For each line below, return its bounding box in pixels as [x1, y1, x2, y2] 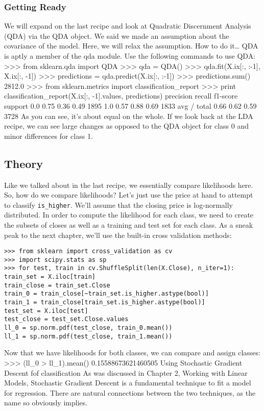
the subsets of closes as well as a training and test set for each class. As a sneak [4, 219, 253, 230]
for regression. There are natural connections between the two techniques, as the [4, 387, 256, 398]
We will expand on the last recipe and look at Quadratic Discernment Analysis [4, 20, 251, 31]
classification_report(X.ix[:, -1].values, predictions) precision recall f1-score [4, 90, 238, 101]
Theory [4, 155, 43, 171]
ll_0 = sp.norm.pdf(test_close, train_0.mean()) [4, 324, 173, 332]
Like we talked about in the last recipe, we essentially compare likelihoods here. [4, 179, 253, 190]
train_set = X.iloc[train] [4, 273, 95, 281]
